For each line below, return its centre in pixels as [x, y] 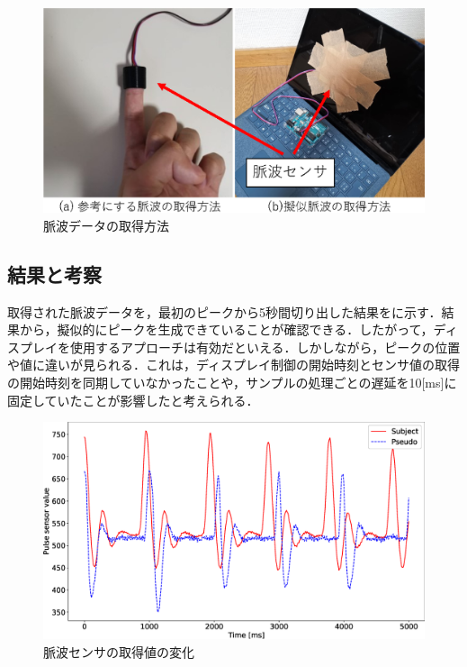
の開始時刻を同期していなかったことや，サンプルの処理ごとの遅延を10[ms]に [232, 382]
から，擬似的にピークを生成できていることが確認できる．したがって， [226, 329]
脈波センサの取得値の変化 [119, 652]
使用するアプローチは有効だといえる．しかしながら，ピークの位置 [265, 347]
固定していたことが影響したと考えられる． [133, 400]
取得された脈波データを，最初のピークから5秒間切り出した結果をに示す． [225, 311]
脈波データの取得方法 [106, 225]
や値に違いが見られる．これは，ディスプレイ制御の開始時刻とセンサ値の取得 [234, 365]
